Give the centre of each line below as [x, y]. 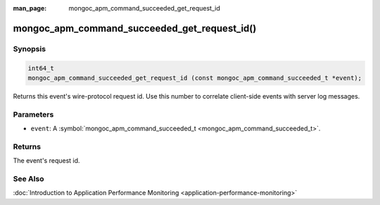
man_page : [30, 8]
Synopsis [29, 49]
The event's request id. [46, 161]
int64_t [41, 68]
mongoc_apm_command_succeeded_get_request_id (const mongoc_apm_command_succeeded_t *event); [195, 78]
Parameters [33, 114]
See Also [28, 178]
